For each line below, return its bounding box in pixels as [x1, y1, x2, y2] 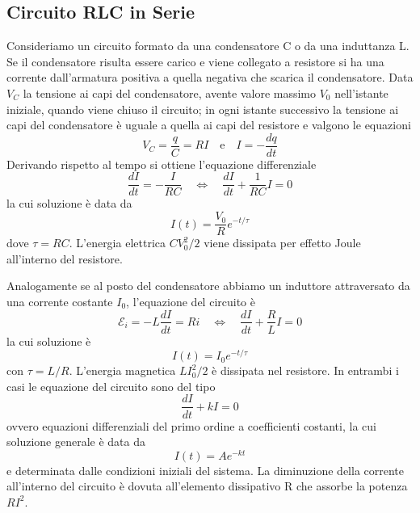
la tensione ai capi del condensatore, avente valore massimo [23, 84, 317, 101]
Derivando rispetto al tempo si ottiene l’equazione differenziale [6, 155, 317, 172]
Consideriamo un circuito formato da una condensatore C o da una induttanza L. [6, 37, 409, 54]
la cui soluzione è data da [6, 195, 132, 212]
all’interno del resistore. [6, 250, 123, 267]
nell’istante [334, 84, 388, 101]
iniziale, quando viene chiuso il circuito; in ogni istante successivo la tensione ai [6, 100, 399, 117]
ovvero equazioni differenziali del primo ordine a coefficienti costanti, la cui [6, 417, 376, 434]
